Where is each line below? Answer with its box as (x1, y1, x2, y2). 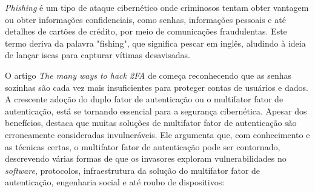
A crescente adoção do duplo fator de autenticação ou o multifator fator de (5, 93, 283, 105)
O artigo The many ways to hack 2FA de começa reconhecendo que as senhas (5, 68, 291, 81)
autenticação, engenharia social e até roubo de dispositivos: (5, 176, 225, 188)
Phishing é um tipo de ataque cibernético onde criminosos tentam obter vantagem (5, 1, 309, 13)
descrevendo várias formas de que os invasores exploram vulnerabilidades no (5, 152, 287, 165)
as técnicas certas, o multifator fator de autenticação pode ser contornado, (5, 140, 280, 153)
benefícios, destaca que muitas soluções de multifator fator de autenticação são (5, 116, 297, 129)
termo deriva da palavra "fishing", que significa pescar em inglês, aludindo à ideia (5, 36, 306, 49)
